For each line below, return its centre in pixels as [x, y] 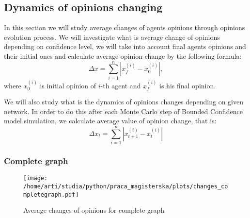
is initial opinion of [68, 85]
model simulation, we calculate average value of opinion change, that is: [110, 121]
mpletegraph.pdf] [51, 194]
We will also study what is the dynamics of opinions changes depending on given [124, 102]
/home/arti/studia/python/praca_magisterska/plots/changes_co [126, 186]
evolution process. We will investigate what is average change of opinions [112, 37]
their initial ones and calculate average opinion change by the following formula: [123, 56]
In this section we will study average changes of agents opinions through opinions [125, 27]
